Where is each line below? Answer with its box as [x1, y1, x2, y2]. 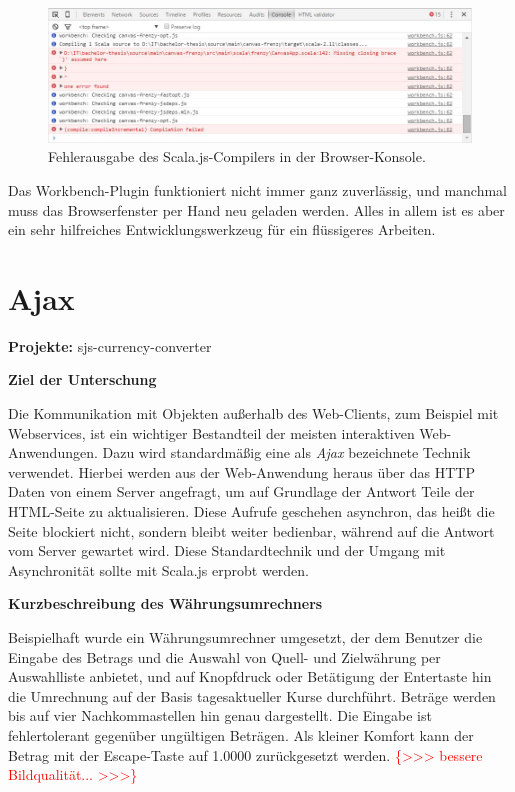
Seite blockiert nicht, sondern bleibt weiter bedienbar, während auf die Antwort [8, 520, 495, 541]
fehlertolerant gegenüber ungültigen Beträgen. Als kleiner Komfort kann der [8, 724, 474, 745]
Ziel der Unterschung [8, 369, 157, 390]
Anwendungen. [8, 442, 98, 463]
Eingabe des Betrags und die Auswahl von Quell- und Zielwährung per [8, 646, 441, 667]
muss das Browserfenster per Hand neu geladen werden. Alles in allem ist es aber [8, 199, 505, 220]
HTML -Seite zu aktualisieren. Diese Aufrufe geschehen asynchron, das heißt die [8, 500, 495, 521]
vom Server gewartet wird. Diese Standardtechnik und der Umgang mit [8, 540, 446, 561]
